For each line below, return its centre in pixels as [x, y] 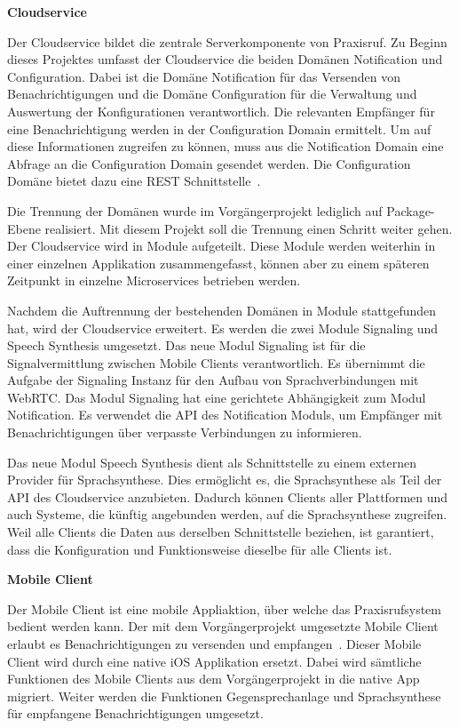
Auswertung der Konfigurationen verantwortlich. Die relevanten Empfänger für [221, 111]
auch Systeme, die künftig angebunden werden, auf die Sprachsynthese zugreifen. [227, 514]
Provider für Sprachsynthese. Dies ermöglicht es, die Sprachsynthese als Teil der [225, 480]
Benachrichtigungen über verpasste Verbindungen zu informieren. [185, 432]
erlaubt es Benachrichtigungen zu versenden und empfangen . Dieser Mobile [214, 644]
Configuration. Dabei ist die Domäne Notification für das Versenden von [204, 76]
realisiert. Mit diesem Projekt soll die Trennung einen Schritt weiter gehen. [249, 228]
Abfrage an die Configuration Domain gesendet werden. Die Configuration [209, 163]
